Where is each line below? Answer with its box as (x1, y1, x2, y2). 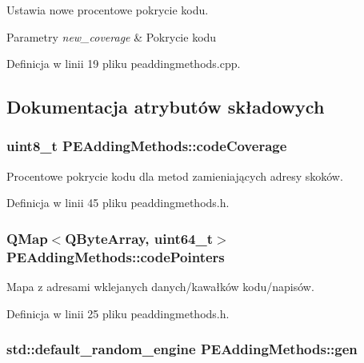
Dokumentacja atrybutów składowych (6, 94, 325, 119)
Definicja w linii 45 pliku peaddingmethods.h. (6, 194, 230, 211)
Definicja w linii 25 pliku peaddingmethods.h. (6, 305, 230, 321)
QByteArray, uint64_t (65, 228, 214, 248)
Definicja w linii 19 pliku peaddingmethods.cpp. (6, 55, 241, 72)
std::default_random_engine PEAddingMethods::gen (6, 339, 358, 359)
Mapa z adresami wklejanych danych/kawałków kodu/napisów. (6, 278, 314, 295)
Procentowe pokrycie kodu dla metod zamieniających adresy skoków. (6, 167, 343, 184)
